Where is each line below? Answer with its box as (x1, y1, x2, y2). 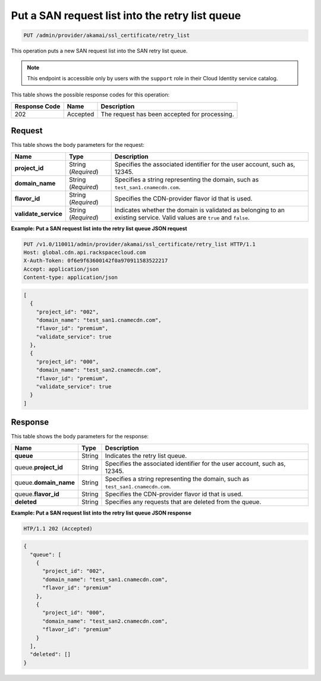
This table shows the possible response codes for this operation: (11, 91, 170, 98)
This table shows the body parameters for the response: (11, 433, 149, 440)
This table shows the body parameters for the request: (11, 142, 145, 149)
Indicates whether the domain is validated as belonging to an (114, 206, 285, 214)
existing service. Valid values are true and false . (114, 213, 250, 221)
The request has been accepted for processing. (100, 110, 234, 118)
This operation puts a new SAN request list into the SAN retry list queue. (11, 48, 188, 55)
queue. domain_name (14, 478, 75, 487)
